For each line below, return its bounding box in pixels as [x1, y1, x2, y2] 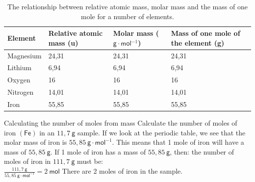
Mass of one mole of [171, 28, 240, 38]
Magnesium [7, 50, 42, 60]
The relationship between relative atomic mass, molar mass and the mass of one [7, 1, 248, 11]
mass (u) [48, 37, 78, 48]
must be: [77, 156, 103, 166]
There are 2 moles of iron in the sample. [62, 166, 183, 176]
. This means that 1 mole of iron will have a [112, 137, 244, 147]
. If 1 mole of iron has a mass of [50, 146, 146, 156]
